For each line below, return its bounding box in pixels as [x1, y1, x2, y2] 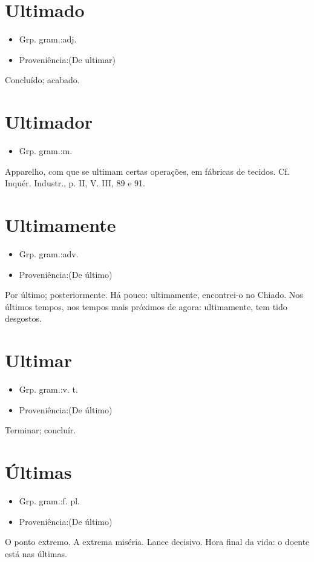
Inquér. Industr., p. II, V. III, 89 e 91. [5, 177, 145, 189]
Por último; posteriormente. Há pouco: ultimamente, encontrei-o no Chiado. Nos [5, 288, 303, 301]
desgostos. [5, 312, 42, 325]
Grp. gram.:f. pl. [19, 494, 80, 507]
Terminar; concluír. [5, 424, 76, 436]
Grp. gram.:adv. [19, 247, 79, 260]
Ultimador [5, 109, 93, 134]
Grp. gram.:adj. [19, 33, 77, 46]
